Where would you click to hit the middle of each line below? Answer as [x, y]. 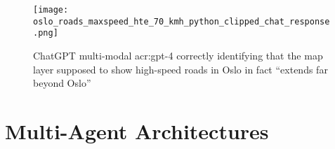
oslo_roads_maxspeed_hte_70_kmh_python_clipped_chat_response [182, 21]
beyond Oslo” [62, 83]
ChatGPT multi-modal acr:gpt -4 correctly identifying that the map [178, 55]
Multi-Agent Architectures [137, 130]
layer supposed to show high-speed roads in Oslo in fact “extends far [180, 69]
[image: [51, 10]
